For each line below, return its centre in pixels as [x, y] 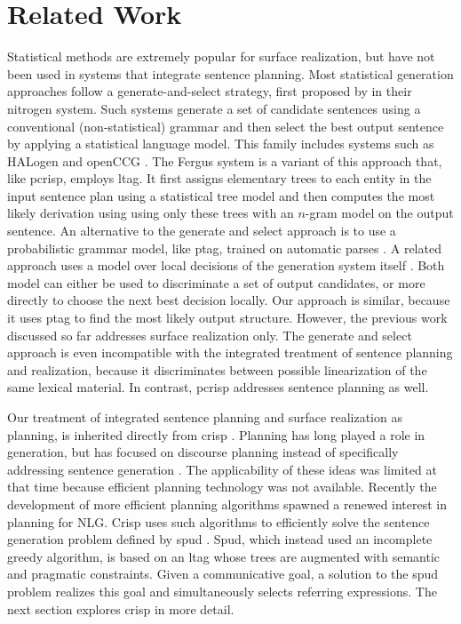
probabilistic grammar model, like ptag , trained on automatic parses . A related [224, 248]
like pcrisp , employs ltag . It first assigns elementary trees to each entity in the [219, 178]
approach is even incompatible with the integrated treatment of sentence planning [230, 352]
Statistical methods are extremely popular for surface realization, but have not [221, 56]
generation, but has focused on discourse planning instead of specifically [203, 452]
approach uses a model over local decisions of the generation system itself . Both [226, 265]
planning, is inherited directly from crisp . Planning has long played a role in [216, 434]
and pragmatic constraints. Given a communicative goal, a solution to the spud [223, 574]
